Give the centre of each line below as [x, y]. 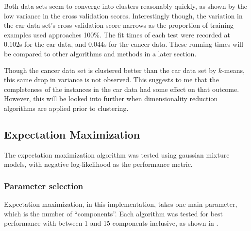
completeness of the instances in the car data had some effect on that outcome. [122, 89]
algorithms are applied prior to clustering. [66, 108]
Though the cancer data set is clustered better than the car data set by [110, 70]
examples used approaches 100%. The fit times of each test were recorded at [117, 34]
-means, [233, 70]
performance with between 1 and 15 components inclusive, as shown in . [111, 223]
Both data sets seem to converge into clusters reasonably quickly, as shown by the [125, 6]
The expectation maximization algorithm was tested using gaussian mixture [117, 154]
